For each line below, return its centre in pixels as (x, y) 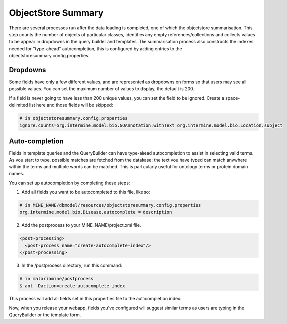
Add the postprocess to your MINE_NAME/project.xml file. (81, 225)
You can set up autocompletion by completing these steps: (70, 183)
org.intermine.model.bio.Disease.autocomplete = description (96, 212)
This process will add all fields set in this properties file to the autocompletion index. (95, 299)
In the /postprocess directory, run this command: (72, 265)
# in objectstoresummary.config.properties (74, 118)
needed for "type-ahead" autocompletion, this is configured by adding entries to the (96, 49)
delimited (19, 105)
